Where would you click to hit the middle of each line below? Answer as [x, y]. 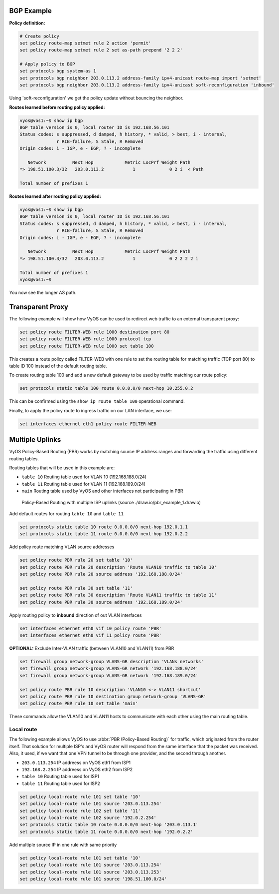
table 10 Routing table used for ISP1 [61, 777]
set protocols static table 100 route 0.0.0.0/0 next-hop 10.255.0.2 [106, 388]
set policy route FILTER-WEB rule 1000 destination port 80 [95, 332]
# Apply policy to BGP [47, 64]
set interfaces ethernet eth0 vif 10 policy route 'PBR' [91, 628]
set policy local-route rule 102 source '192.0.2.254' [88, 818]
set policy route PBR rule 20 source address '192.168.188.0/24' [101, 574]
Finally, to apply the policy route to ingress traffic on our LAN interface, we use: [90, 410]
